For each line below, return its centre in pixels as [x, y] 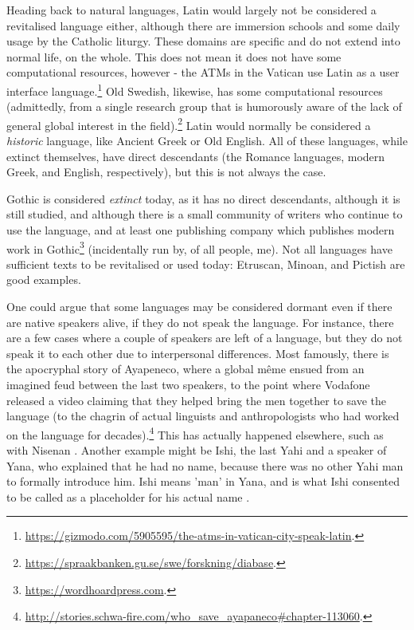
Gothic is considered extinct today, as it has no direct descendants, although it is [203, 198]
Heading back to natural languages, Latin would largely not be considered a [191, 10]
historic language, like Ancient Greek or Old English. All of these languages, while [207, 141]
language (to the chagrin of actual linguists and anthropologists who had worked [203, 416]
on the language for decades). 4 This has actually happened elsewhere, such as [195, 433]
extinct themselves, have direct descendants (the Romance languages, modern [196, 156]
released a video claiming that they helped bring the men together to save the [197, 400]
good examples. [44, 280]
